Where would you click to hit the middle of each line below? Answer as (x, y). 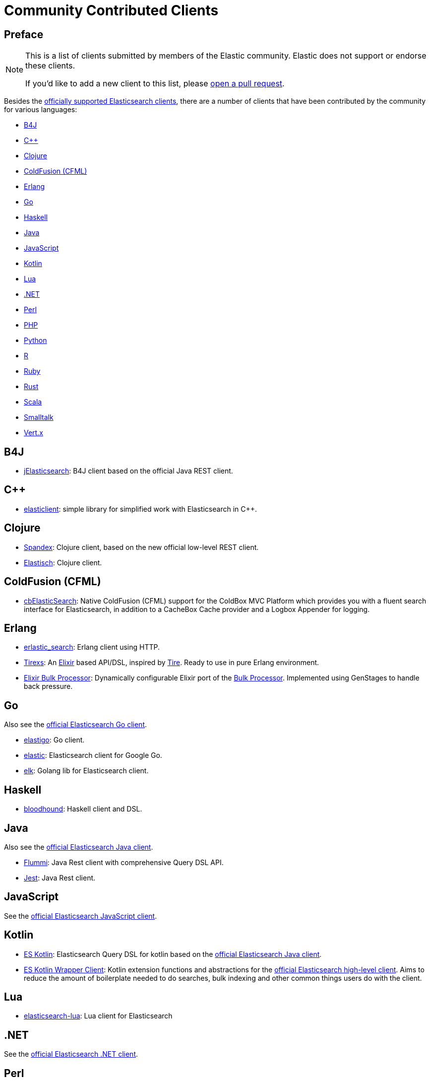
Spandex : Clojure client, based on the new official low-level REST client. (141, 547)
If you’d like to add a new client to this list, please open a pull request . (155, 84)
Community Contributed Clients (111, 10)
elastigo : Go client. (54, 740)
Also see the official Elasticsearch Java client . (79, 847)
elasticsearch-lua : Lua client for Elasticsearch (98, 1016)
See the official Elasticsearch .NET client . (71, 1054)
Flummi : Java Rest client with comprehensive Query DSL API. (124, 862)
